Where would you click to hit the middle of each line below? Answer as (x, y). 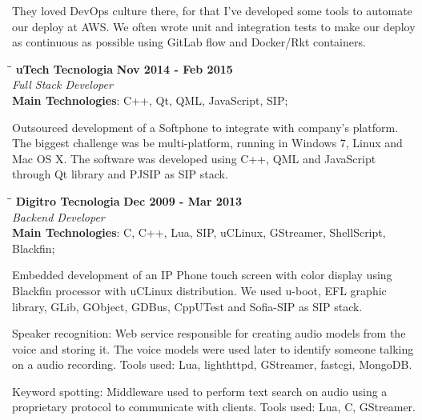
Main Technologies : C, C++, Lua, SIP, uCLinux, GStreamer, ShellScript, (199, 232)
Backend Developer (58, 216)
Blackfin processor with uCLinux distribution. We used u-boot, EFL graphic (199, 290)
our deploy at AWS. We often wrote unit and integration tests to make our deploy (214, 26)
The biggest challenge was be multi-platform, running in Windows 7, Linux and (207, 143)
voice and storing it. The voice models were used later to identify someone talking (213, 348)
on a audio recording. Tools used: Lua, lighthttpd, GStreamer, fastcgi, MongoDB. (212, 364)
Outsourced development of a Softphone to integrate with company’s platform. (205, 127)
